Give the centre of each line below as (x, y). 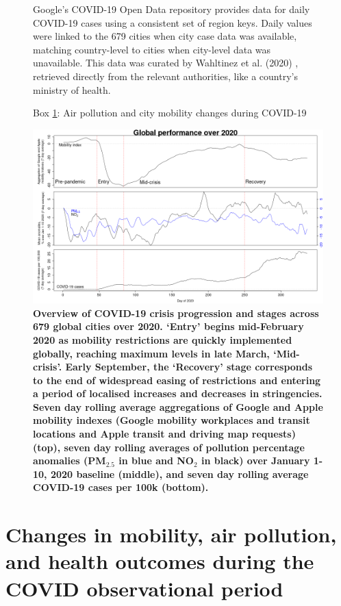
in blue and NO (156, 460)
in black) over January (256, 460)
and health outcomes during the (160, 561)
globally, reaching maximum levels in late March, (151, 353)
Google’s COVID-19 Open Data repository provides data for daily (172, 9)
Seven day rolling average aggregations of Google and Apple (178, 406)
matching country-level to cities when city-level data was (152, 49)
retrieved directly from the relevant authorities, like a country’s (165, 76)
